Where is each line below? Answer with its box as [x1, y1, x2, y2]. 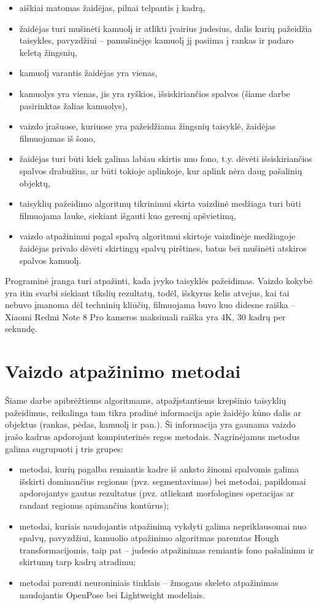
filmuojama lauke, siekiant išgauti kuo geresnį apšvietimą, [19, 209, 236, 222]
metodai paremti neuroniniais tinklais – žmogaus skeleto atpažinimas [19, 576, 279, 588]
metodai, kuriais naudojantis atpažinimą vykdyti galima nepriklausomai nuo [19, 519, 307, 532]
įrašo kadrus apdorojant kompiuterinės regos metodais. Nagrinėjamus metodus [5, 430, 300, 442]
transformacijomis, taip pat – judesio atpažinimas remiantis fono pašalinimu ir [19, 543, 314, 556]
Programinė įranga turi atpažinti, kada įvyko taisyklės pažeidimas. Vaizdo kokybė [5, 274, 313, 287]
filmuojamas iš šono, [19, 131, 96, 144]
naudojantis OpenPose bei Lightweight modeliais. [19, 588, 205, 601]
